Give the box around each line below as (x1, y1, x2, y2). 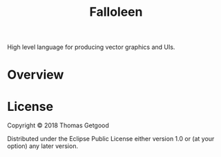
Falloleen (89, 4, 143, 20)
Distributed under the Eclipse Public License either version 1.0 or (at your (7, 135, 215, 143)
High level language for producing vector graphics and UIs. (7, 43, 175, 52)
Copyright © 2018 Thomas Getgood (7, 121, 109, 129)
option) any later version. (7, 142, 78, 150)
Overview (7, 67, 64, 83)
